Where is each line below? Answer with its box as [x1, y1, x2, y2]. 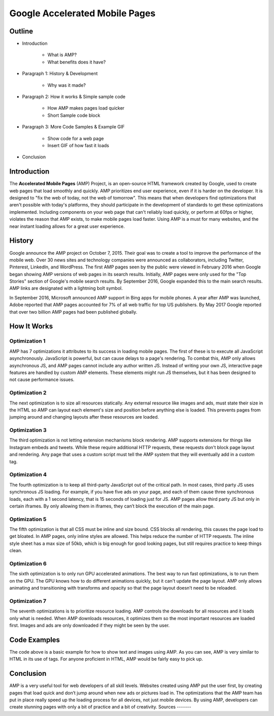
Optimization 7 [9, 597, 47, 604]
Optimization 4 [9, 471, 47, 478]
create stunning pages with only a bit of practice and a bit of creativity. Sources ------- [9, 704, 191, 710]
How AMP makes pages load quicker [47, 105, 125, 111]
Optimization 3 [9, 427, 47, 434]
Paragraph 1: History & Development [22, 71, 98, 77]
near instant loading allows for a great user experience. [9, 223, 125, 229]
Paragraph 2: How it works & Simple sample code [22, 94, 126, 100]
